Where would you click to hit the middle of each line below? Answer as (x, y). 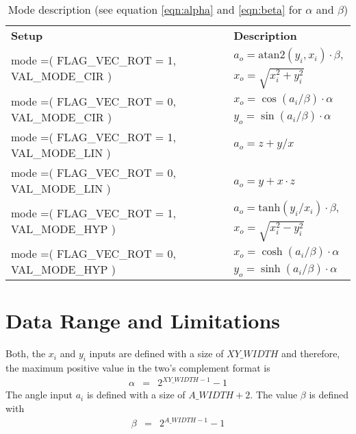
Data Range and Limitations (143, 321)
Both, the (26, 353)
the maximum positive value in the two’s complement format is (138, 368)
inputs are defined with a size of (156, 353)
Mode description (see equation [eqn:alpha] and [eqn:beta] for (155, 9)
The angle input (39, 395)
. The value (274, 395)
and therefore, (310, 353)
